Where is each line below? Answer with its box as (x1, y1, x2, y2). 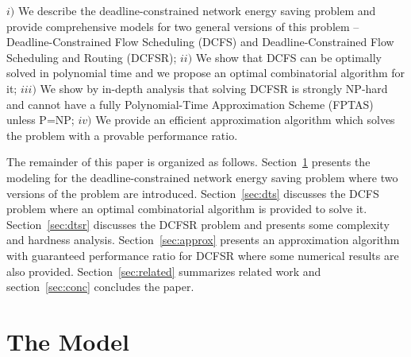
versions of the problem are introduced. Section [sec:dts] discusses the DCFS (6, 184, 379, 201)
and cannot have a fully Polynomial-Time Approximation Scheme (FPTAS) (6, 95, 374, 112)
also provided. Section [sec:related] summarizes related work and (6, 262, 321, 279)
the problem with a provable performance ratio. (6, 126, 238, 143)
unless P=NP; (6, 111, 75, 128)
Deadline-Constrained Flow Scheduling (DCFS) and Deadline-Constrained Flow (6, 33, 394, 50)
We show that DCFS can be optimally (195, 49, 382, 65)
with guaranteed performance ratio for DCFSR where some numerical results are (6, 246, 399, 263)
